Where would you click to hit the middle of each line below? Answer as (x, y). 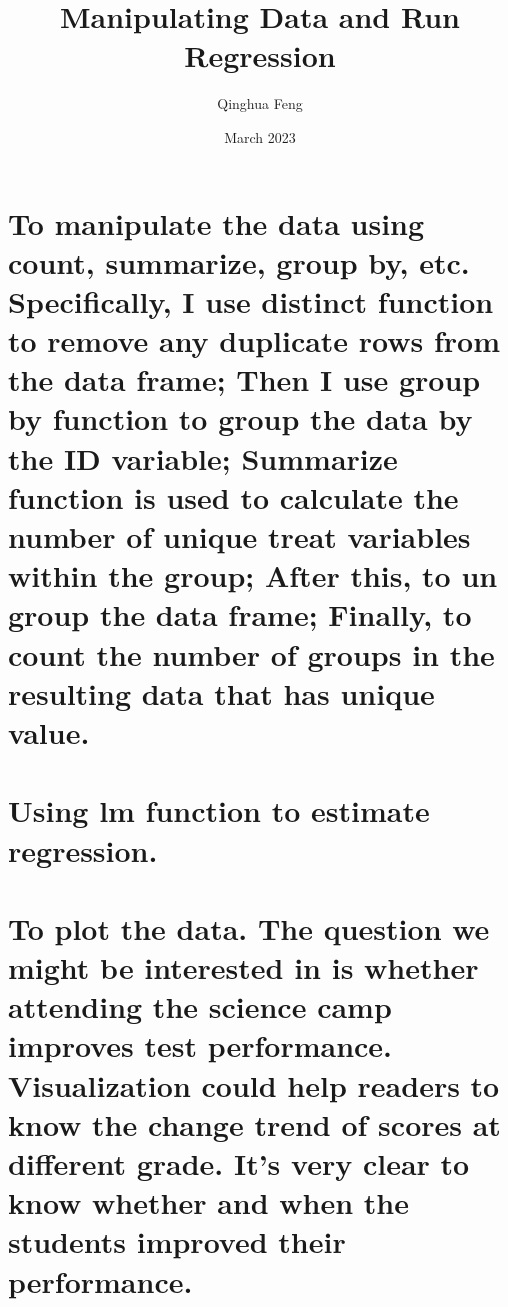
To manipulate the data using (216, 222)
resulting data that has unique (221, 692)
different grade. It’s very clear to (239, 1163)
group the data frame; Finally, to (240, 614)
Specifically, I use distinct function (251, 300)
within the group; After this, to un (253, 575)
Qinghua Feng (260, 103)
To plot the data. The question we (249, 927)
